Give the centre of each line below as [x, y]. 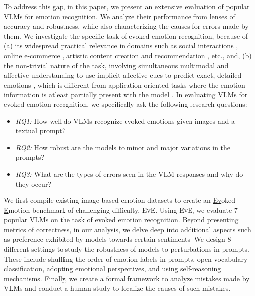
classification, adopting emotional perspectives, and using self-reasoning [113, 268]
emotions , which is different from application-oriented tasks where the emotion [125, 84]
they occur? [33, 183]
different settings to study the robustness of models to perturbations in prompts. [127, 249]
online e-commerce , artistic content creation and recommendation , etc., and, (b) [128, 55]
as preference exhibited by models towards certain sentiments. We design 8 [118, 239]
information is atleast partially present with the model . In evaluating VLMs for [126, 94]
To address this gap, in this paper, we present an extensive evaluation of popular [127, 6]
